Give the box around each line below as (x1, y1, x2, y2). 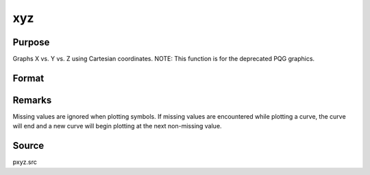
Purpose (12, 36, 50, 48)
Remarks (12, 94, 52, 106)
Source (12, 140, 45, 152)
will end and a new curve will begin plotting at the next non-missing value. (12, 122, 222, 130)
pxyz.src (12, 158, 37, 166)
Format (12, 72, 45, 84)
